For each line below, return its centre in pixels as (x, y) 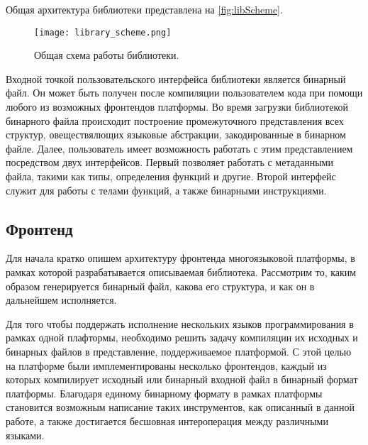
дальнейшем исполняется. (61, 300)
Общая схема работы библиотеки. (107, 55)
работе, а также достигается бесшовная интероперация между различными (167, 421)
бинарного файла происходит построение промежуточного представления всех (175, 120)
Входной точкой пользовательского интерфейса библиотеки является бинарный (176, 78)
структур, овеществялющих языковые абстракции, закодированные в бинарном (176, 134)
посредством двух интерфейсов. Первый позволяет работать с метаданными (169, 162)
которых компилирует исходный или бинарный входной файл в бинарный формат (182, 379)
